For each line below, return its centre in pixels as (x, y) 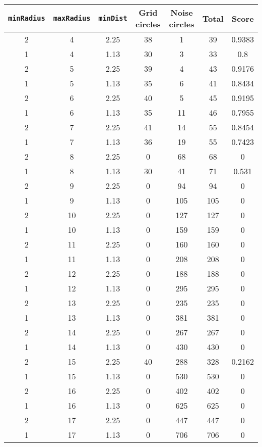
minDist (113, 18)
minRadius (27, 18)
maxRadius (72, 18)
